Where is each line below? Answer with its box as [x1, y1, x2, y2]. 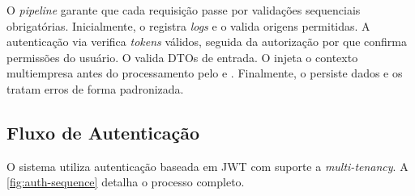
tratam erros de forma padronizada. [6, 80, 184, 97]
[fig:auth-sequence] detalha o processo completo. [6, 173, 245, 190]
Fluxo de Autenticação [6, 119, 200, 144]
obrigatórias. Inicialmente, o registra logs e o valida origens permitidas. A [6, 17, 370, 34]
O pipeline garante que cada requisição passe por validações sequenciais [6, 2, 361, 18]
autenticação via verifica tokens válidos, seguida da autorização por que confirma [6, 33, 407, 50]
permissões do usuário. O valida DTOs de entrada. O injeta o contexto [6, 48, 358, 65]
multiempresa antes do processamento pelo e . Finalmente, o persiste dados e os [6, 65, 403, 81]
